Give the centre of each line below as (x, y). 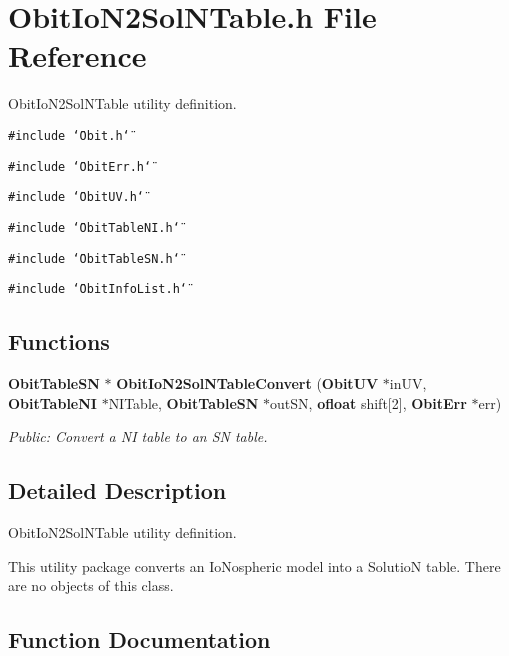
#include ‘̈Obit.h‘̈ (69, 135)
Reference (77, 55)
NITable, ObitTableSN (183, 402)
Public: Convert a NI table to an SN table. (138, 436)
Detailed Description (117, 490)
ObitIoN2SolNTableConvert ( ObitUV (247, 383)
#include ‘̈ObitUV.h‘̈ (76, 197)
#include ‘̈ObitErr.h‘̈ (80, 166)
